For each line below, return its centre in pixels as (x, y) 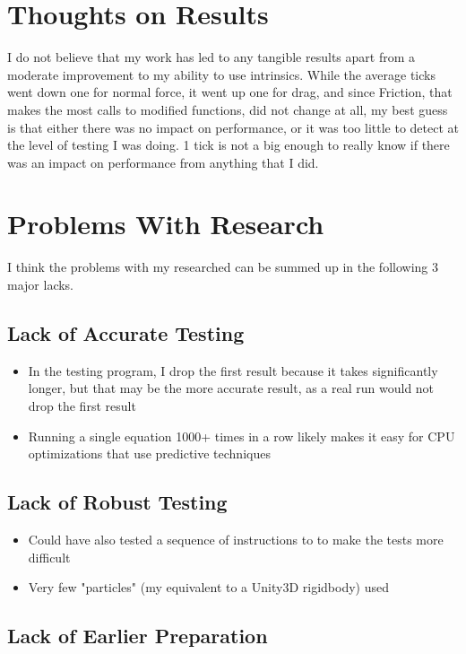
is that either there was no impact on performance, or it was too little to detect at (233, 127)
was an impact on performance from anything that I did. (163, 162)
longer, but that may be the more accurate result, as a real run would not (231, 388)
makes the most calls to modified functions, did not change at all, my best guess (228, 109)
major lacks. (41, 284)
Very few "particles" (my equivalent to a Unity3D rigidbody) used (208, 587)
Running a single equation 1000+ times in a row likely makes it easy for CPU (242, 436)
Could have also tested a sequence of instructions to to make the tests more (236, 539)
